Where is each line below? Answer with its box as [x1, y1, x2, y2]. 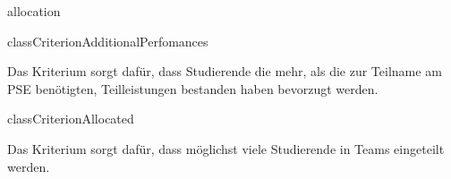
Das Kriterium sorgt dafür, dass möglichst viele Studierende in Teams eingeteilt [7, 139, 445, 158]
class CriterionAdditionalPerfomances [7, 31, 208, 50]
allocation [7, 2, 61, 20]
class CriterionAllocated [7, 109, 134, 128]
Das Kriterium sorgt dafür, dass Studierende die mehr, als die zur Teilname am [7, 62, 442, 81]
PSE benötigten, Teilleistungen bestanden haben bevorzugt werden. [7, 79, 379, 98]
